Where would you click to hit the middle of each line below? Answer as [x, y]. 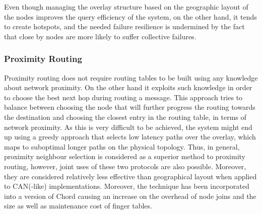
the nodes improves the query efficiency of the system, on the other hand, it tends [130, 16]
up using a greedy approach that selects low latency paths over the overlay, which [130, 137]
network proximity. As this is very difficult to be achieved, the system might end [128, 127]
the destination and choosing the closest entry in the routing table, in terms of [125, 117]
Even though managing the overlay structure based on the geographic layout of [126, 7]
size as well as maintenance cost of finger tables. [78, 206]
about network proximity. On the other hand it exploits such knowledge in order [128, 87]
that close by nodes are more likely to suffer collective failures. [100, 36]
